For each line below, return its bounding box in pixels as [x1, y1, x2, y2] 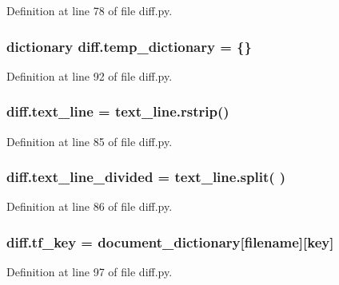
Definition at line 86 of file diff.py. [6, 198, 173, 215]
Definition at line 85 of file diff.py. [6, 133, 173, 149]
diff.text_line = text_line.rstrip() [6, 101, 229, 121]
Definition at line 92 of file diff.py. [6, 67, 173, 84]
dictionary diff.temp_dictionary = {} [6, 36, 252, 56]
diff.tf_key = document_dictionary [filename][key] [6, 232, 334, 251]
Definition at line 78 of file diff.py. [6, 2, 173, 18]
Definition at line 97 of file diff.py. [6, 263, 173, 280]
